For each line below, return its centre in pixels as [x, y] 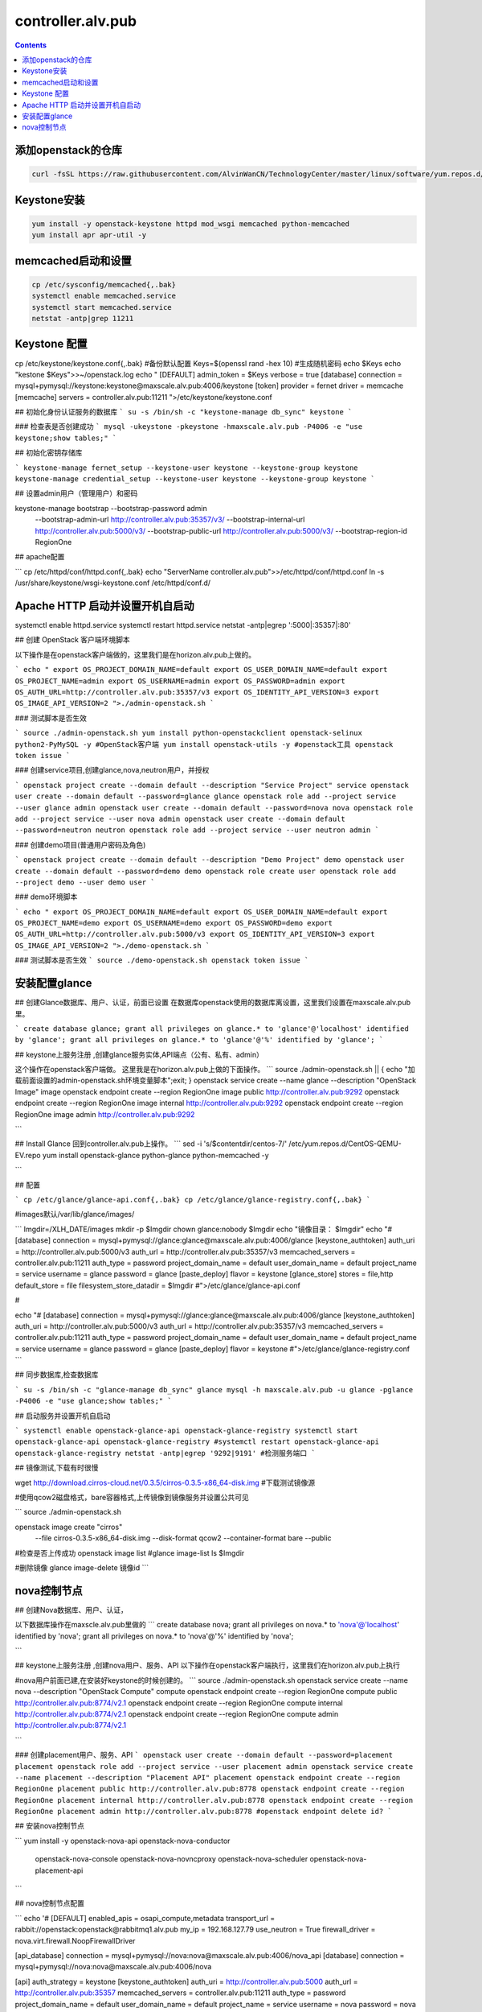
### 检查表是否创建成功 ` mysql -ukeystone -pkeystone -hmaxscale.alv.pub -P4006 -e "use [189, 427]
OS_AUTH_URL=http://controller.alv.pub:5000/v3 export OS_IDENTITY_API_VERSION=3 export [195, 934]
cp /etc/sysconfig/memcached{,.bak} [104, 284]
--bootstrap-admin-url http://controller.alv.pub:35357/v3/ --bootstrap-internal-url [170, 520]
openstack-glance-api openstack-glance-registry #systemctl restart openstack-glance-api [197, 1442]
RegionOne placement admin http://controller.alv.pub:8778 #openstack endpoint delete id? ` [204, 1812]
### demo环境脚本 [46, 897]
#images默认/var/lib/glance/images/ [75, 1214]
